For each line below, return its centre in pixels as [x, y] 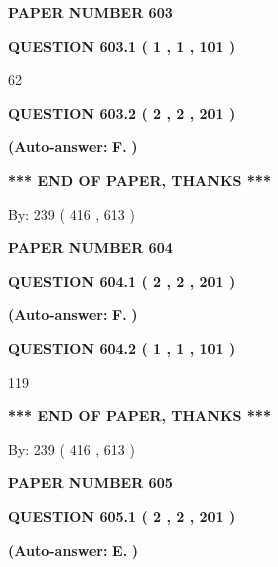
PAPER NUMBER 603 [90, 12]
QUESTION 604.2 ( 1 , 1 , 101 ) [122, 347]
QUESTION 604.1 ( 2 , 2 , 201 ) [122, 280]
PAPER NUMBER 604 [90, 247]
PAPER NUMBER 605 [90, 482]
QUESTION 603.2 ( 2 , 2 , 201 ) [122, 112]
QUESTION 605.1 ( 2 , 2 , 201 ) [122, 515]
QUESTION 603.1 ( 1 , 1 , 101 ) [122, 45]
